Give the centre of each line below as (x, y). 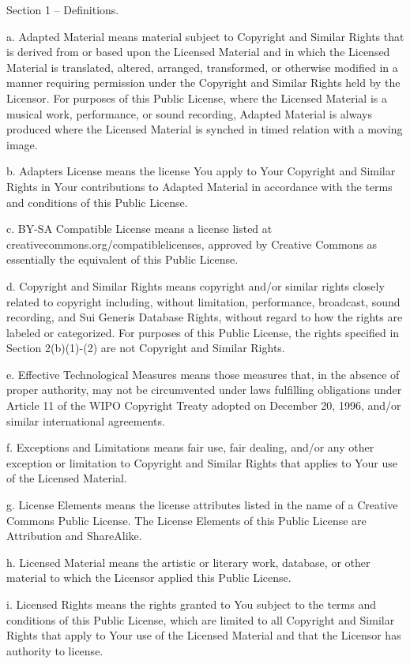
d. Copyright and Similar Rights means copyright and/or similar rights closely (196, 285)
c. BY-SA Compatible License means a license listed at (139, 229)
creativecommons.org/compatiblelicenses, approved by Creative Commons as (192, 244)
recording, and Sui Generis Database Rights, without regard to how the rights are (205, 317)
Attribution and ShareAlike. (74, 536)
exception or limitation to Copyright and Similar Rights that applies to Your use (202, 462)
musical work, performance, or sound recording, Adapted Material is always (189, 113)
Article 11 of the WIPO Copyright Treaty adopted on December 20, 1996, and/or (204, 405)
